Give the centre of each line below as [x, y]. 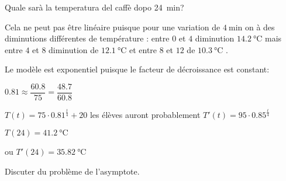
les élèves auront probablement [145, 115]
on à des [260, 27]
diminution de [74, 49]
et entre [143, 49]
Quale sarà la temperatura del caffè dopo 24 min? [94, 7]
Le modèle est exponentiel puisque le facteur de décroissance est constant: [137, 69]
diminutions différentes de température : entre [87, 38]
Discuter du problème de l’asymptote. [72, 171]
